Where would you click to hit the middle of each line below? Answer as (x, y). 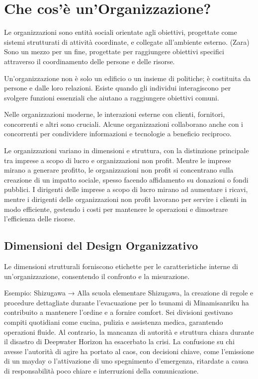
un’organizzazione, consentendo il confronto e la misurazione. (97, 276)
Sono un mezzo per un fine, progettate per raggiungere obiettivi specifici (114, 51)
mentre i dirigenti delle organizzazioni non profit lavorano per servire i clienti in (126, 199)
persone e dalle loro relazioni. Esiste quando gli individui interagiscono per (118, 88)
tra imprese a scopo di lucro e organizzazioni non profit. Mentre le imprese (118, 160)
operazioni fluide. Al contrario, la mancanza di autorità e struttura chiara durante (129, 332)
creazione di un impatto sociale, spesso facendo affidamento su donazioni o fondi (126, 179)
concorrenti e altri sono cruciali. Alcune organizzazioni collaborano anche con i (124, 124)
